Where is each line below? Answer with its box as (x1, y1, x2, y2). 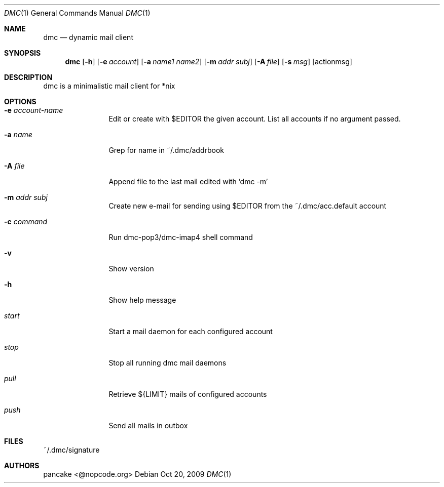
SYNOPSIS (4, 49, 41, 57)
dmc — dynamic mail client (43, 33, 133, 42)
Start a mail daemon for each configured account (108, 327, 273, 336)
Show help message (108, 296, 176, 304)
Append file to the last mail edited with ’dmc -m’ (108, 177, 268, 186)
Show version (108, 264, 154, 273)
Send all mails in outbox (108, 421, 188, 430)
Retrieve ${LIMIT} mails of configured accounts (108, 390, 267, 398)
